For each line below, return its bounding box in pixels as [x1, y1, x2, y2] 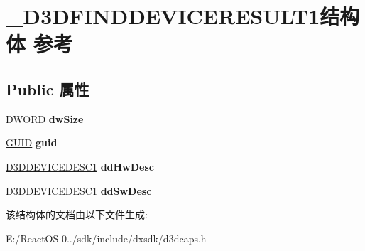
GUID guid [6, 135, 58, 150]
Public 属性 [6, 78, 89, 100]
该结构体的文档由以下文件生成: [6, 207, 148, 222]
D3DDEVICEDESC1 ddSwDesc [6, 183, 152, 198]
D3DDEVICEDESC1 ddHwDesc [6, 159, 154, 173]
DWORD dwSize [6, 111, 84, 126]
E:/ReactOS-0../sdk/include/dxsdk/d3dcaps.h [6, 230, 207, 245]
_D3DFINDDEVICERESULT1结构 [6, 1, 360, 31]
